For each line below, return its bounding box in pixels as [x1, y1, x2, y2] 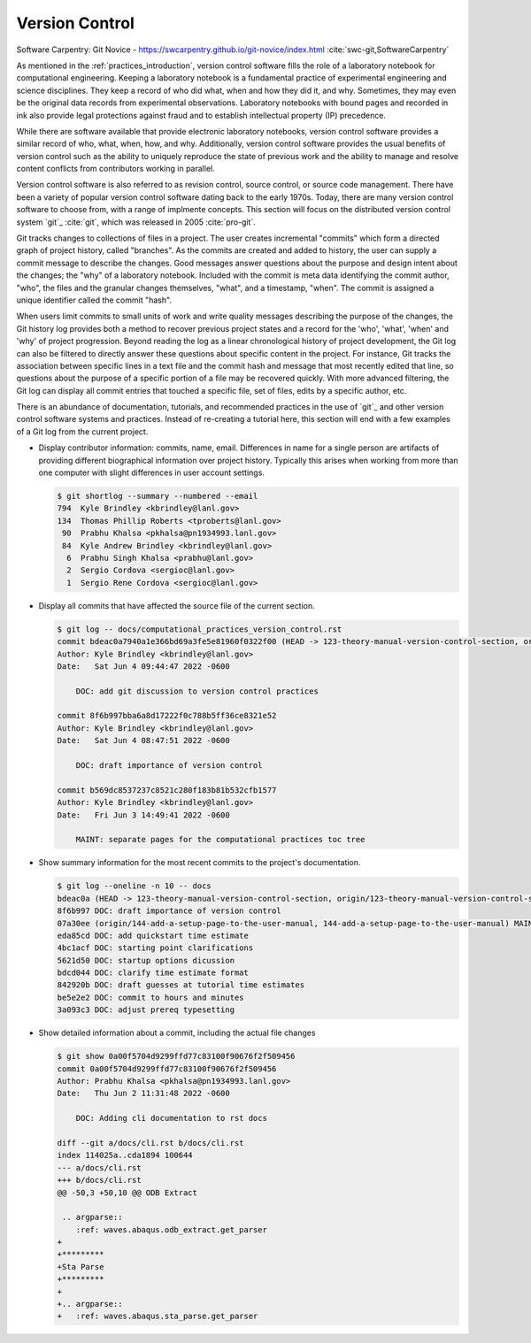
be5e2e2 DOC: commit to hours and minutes [57, 992, 244, 1002]
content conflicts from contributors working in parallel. [16, 164, 216, 174]
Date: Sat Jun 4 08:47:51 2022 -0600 [57, 735, 230, 746]
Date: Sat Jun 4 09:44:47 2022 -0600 [57, 661, 230, 671]
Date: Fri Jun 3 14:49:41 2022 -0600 [57, 810, 230, 820]
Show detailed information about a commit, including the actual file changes [38, 1027, 316, 1039]
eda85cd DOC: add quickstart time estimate [57, 930, 250, 940]
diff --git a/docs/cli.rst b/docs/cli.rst [57, 1138, 244, 1147]
